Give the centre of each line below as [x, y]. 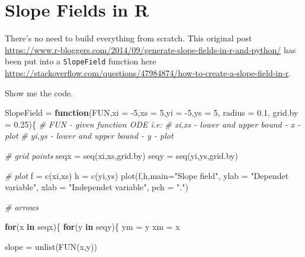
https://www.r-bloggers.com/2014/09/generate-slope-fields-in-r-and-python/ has [150, 49]
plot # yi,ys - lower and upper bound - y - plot [89, 136]
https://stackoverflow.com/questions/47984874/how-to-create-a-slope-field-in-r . [148, 72]
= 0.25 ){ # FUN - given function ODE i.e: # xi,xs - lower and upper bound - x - [153, 124]
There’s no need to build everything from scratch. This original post [129, 38]
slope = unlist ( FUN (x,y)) [51, 246]
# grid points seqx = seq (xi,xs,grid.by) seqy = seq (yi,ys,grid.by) [121, 155]
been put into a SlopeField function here [81, 61]
